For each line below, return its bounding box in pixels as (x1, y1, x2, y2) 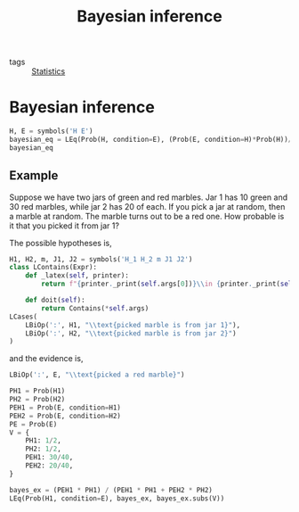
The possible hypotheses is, (9, 237, 113, 248)
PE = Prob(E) (9, 419, 58, 429)
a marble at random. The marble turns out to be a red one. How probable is (9, 211, 285, 221)
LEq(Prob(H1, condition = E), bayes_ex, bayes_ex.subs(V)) (9, 493, 225, 503)
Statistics (31, 66, 66, 77)
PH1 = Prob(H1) (9, 386, 66, 396)
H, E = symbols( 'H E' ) (9, 127, 93, 136)
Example (9, 168, 59, 184)
